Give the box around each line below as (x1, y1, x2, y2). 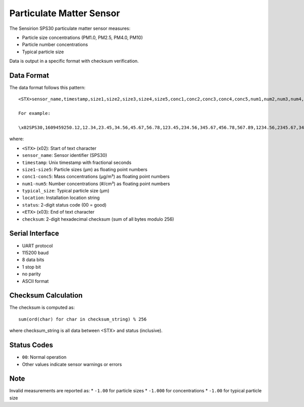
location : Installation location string (22, 195, 100, 201)
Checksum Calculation (9, 291, 83, 300)
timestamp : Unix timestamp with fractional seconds (22, 159, 132, 166)
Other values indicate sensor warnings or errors (22, 361, 122, 367)
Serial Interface (9, 229, 59, 238)
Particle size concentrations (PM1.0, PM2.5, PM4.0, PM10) (22, 34, 143, 40)
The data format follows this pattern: (9, 85, 86, 91)
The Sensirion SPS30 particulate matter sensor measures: (9, 25, 131, 31)
